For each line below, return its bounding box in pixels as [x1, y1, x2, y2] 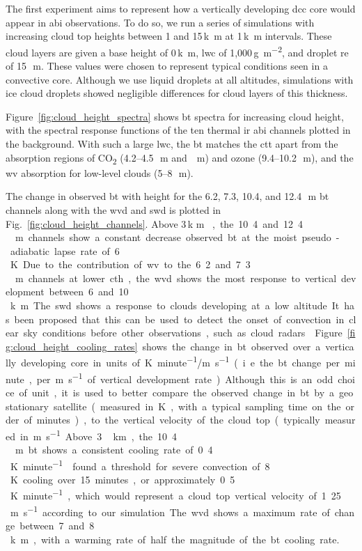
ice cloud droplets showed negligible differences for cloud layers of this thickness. [6, 86, 348, 100]
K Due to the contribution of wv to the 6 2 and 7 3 [10, 257, 251, 272]
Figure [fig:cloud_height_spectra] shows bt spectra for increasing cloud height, [6, 109, 344, 123]
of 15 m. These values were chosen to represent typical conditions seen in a [6, 59, 328, 73]
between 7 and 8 [19, 518, 95, 532]
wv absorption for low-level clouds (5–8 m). [6, 165, 194, 180]
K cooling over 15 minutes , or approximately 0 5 [10, 472, 235, 486]
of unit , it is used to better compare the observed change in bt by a [19, 385, 335, 399]
